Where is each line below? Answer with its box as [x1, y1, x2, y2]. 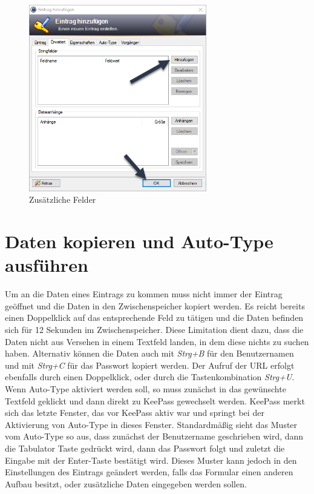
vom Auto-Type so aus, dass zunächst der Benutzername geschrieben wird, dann [5, 430, 304, 443]
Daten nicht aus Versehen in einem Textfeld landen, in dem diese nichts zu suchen [5, 335, 309, 347]
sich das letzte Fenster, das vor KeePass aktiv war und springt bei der [5, 406, 264, 419]
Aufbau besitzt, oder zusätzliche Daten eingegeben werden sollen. [5, 477, 247, 490]
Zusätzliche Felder [29, 193, 96, 206]
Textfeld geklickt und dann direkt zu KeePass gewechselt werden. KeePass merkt [5, 394, 305, 407]
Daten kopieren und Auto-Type [5, 229, 273, 254]
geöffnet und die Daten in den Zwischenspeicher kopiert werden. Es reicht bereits [5, 299, 305, 312]
